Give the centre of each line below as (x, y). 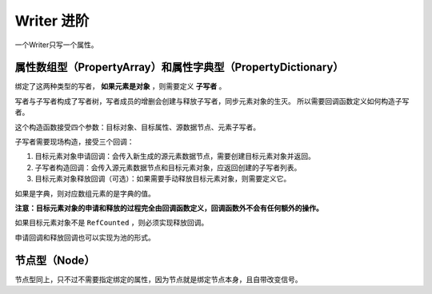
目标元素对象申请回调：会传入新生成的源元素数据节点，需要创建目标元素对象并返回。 (175, 157)
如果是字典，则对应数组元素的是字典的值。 (85, 193)
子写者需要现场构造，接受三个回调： (74, 142)
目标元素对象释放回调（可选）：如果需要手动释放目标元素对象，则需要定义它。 (163, 179)
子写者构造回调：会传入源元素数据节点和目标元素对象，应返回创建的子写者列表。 (168, 167)
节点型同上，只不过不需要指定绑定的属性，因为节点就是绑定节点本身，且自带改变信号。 (158, 279)
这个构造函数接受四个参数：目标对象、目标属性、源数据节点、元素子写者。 (137, 127)
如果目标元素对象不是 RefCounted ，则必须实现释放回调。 (112, 223)
